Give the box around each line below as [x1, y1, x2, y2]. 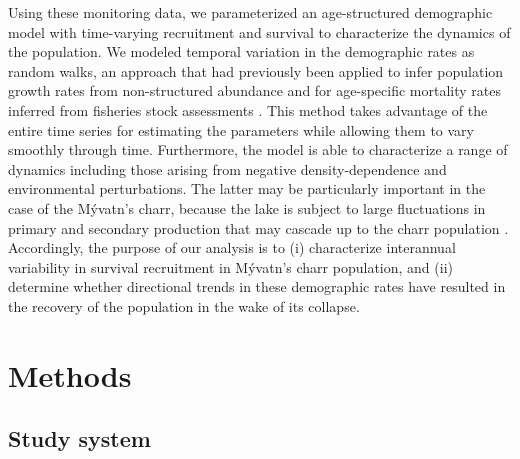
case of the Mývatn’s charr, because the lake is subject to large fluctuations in [8, 197, 486, 218]
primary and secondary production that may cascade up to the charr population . [8, 217, 509, 238]
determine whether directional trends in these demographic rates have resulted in [8, 276, 506, 297]
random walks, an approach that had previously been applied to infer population [8, 60, 504, 81]
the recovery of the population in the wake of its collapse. [8, 295, 360, 316]
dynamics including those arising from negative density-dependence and [8, 158, 447, 179]
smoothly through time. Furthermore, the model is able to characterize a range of [8, 139, 508, 160]
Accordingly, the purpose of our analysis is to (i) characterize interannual [8, 237, 456, 258]
